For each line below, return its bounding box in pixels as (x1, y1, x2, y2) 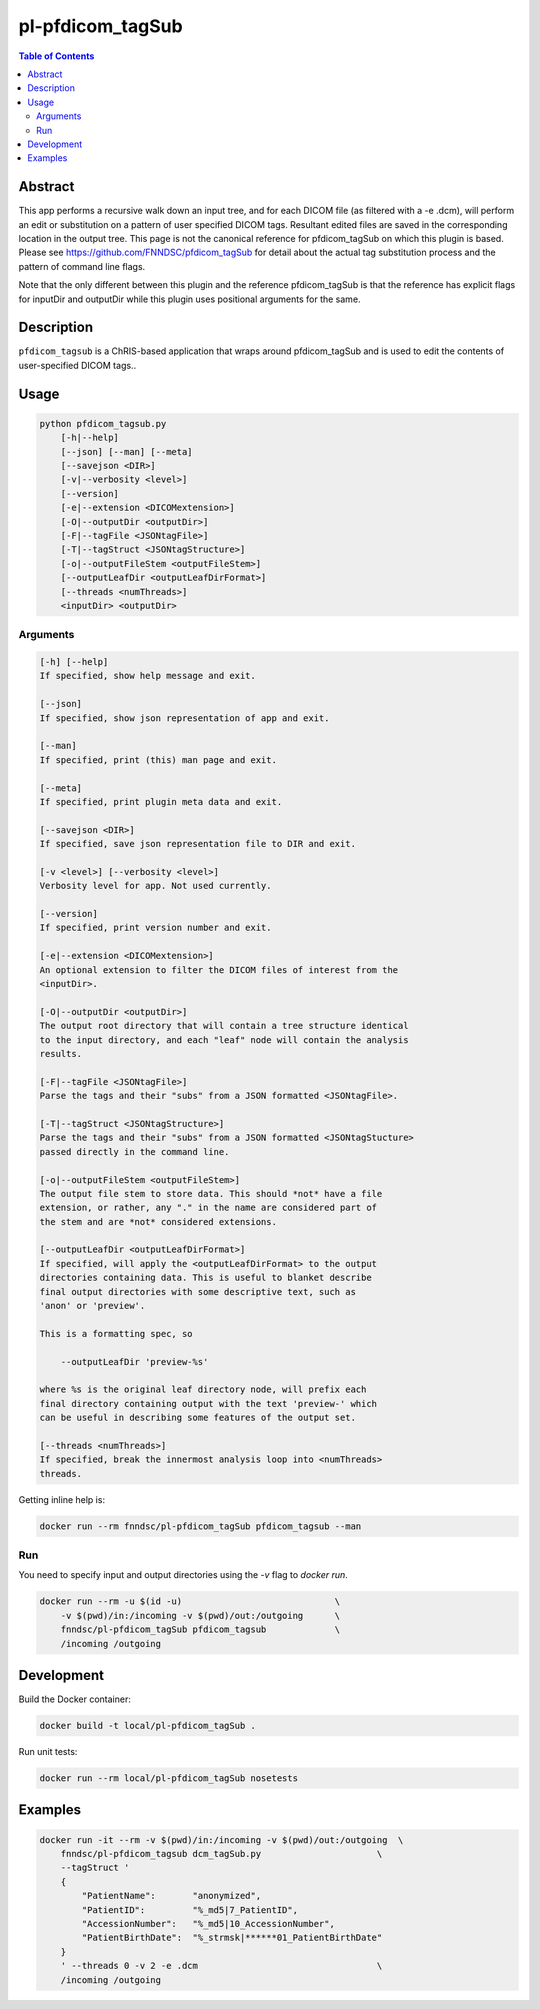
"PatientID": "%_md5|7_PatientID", (81, 1904, 299, 1915)
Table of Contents (18, 50, 95, 62)
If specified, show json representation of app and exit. (39, 712, 330, 724)
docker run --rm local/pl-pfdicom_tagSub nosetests (39, 1773, 299, 1784)
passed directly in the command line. (39, 1146, 230, 1157)
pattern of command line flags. (18, 260, 146, 272)
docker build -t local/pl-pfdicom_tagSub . (39, 1720, 257, 1732)
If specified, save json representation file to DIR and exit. (39, 838, 357, 850)
